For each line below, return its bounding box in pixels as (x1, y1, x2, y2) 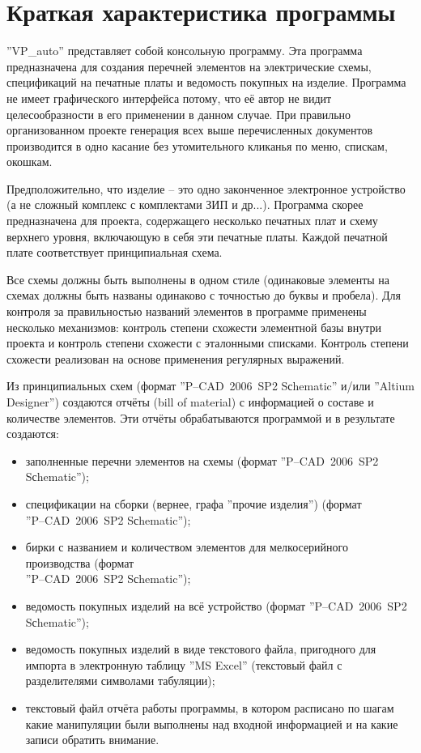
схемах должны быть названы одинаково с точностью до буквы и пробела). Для (6, 287, 402, 304)
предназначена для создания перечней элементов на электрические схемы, (6, 57, 372, 74)
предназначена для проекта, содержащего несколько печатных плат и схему (6, 212, 378, 229)
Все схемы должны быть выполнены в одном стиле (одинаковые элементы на (6, 270, 390, 287)
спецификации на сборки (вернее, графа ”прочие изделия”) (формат (25, 495, 362, 512)
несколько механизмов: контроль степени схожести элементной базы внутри (6, 318, 381, 335)
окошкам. (6, 153, 53, 170)
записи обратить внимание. (25, 731, 159, 748)
